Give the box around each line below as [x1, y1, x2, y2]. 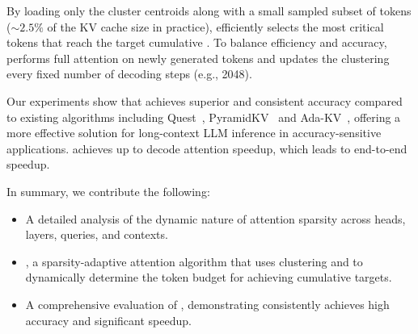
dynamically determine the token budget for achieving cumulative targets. [25, 269, 392, 286]
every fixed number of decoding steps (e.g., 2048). [6, 65, 252, 82]
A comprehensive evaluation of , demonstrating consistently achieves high [25, 295, 390, 312]
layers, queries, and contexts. [25, 226, 168, 243]
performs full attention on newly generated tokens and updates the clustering [6, 49, 390, 66]
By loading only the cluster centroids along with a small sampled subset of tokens [6, 2, 412, 19]
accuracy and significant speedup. [25, 311, 192, 328]
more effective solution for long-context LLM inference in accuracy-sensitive [6, 124, 382, 141]
